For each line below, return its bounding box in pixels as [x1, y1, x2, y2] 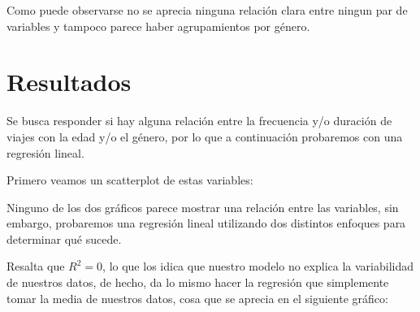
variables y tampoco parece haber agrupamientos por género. [6, 17, 310, 34]
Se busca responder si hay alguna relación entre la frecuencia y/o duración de [6, 112, 392, 129]
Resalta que [6, 258, 65, 275]
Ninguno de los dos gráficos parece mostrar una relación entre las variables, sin [6, 198, 399, 215]
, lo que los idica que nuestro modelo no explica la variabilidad [102, 258, 414, 275]
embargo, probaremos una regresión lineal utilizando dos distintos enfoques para [6, 214, 406, 232]
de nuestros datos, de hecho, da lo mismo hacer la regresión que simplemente [6, 274, 389, 291]
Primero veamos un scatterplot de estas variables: [6, 171, 253, 188]
